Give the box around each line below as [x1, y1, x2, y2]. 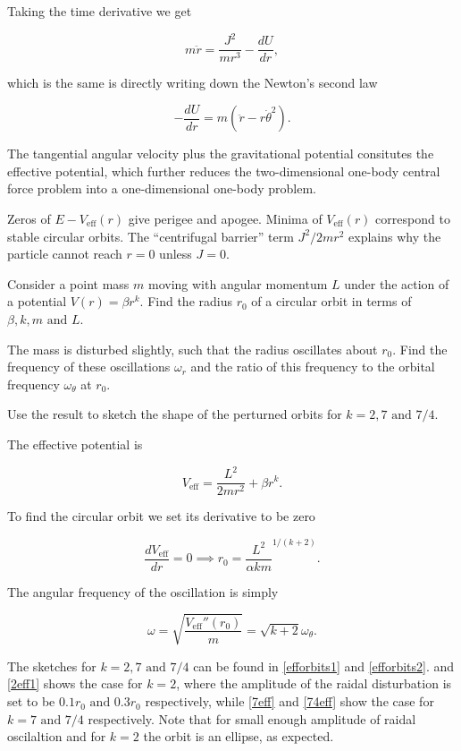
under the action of [344, 274, 449, 293]
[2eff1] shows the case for [7, 674, 143, 693]
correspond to [375, 209, 450, 227]
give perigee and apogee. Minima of [128, 209, 323, 227]
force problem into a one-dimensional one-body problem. [7, 179, 316, 198]
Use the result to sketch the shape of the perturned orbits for [7, 405, 342, 423]
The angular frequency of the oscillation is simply [7, 582, 279, 601]
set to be [7, 692, 55, 711]
